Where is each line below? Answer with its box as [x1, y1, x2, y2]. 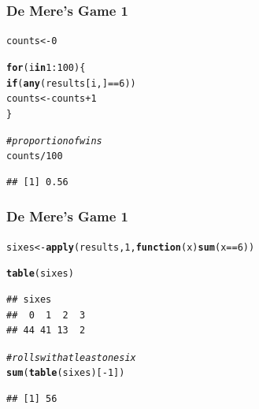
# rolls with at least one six [6, 351, 136, 363]
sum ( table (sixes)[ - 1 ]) [6, 367, 125, 379]
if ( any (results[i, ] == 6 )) [6, 77, 136, 89]
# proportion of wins [6, 135, 102, 147]
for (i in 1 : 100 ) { [6, 61, 86, 73]
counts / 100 [6, 151, 63, 162]
